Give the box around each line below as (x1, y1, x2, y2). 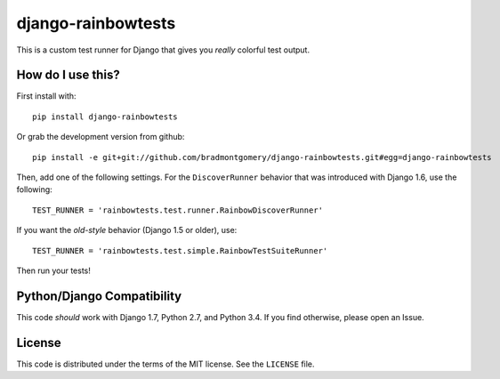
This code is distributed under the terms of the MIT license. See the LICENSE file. (16, 359, 315, 369)
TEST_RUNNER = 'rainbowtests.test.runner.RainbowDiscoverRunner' (32, 205, 324, 215)
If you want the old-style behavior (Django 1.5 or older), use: (16, 225, 238, 236)
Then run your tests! (16, 265, 91, 276)
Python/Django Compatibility (16, 288, 182, 303)
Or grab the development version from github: (16, 132, 185, 142)
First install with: (16, 91, 77, 101)
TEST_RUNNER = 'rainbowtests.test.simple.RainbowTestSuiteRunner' (32, 246, 328, 255)
